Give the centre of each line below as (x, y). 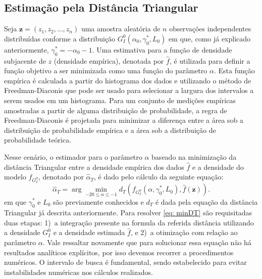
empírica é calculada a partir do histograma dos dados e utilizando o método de (128, 80)
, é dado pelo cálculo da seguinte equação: (159, 177)
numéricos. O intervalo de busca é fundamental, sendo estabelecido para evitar (125, 262)
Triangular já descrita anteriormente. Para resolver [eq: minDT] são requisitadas (128, 213)
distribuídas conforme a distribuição (60, 38)
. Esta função (234, 71)
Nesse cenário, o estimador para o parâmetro (73, 156)
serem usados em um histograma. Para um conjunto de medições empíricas (120, 100)
